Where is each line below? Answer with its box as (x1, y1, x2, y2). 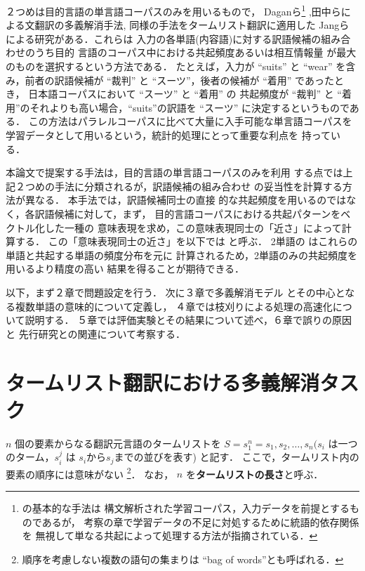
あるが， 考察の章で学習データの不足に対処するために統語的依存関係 (41, 514, 359, 529)
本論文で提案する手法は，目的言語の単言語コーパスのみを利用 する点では (6, 165, 343, 180)
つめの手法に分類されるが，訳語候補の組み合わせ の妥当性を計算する (25, 178, 343, 193)
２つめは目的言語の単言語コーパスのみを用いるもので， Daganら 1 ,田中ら (6, 2, 341, 18)
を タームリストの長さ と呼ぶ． (185, 466, 324, 481)
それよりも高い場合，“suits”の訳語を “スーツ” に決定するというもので (29, 100, 350, 114)
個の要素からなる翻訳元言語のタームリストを (15, 435, 221, 450)
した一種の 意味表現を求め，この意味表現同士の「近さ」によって (44, 220, 342, 235)
